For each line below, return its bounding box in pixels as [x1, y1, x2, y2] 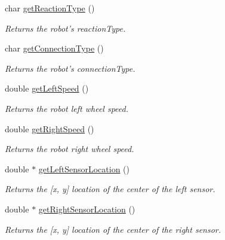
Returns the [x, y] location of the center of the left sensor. [5, 183, 215, 195]
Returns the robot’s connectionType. [5, 62, 135, 74]
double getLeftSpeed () [5, 82, 89, 95]
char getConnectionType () [5, 42, 104, 54]
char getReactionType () [5, 2, 95, 14]
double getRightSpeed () [5, 122, 94, 135]
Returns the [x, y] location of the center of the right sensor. [5, 223, 221, 235]
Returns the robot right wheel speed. [5, 142, 134, 155]
